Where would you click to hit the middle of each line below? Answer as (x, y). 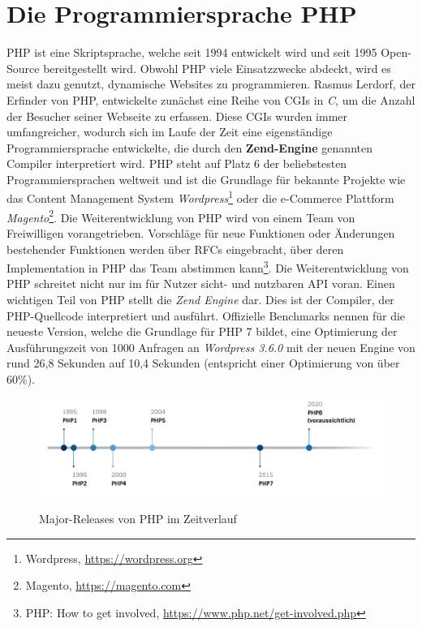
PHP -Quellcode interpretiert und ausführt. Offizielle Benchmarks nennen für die (206, 315)
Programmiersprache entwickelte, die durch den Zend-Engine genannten (189, 147)
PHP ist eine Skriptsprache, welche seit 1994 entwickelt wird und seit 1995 (192, 52)
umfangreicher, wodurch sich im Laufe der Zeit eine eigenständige (170, 132)
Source (23, 68)
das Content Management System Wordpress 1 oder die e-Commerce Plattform (200, 197)
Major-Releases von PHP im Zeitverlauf (138, 519)
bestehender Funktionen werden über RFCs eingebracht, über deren (175, 249)
